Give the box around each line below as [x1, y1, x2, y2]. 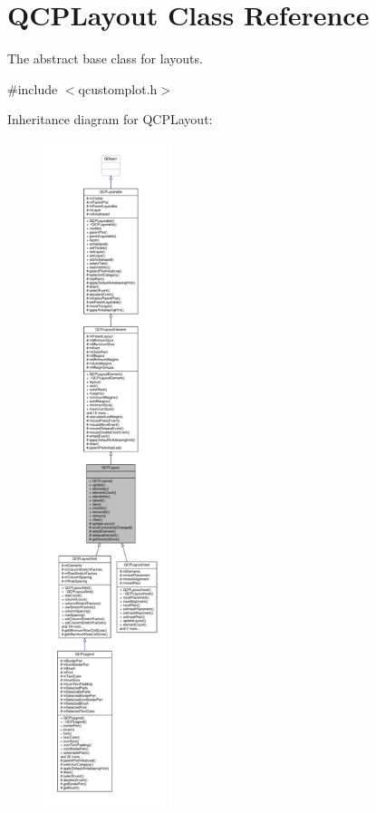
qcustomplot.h [78, 79, 158, 98]
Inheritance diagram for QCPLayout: [7, 110, 213, 129]
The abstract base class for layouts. [7, 49, 203, 68]
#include [7, 79, 58, 98]
